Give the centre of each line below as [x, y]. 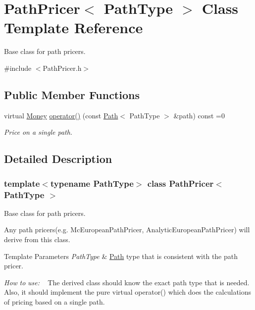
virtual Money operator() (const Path [61, 115]
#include [18, 68]
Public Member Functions [72, 94]
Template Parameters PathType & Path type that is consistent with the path [121, 256]
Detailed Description [58, 159]
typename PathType [92, 183]
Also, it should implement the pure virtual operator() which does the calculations [128, 292]
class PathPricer [180, 183]
